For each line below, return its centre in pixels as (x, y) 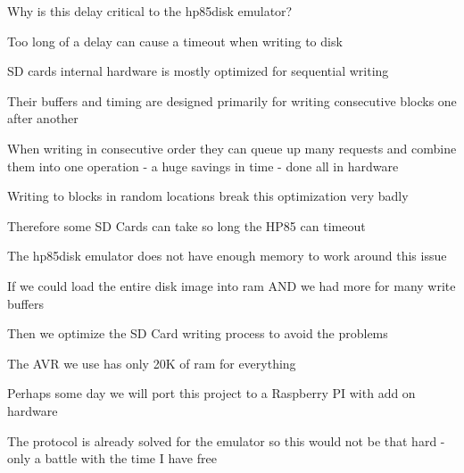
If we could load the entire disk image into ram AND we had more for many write (232, 285)
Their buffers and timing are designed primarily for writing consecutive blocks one (232, 100)
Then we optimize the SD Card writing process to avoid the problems (198, 333)
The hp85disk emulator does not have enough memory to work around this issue (227, 256)
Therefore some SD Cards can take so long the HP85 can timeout (186, 225)
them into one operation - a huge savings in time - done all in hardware (203, 166)
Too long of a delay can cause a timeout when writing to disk (175, 41)
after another (43, 118)
